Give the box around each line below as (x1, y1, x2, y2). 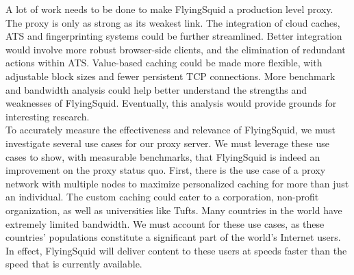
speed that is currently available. (5, 257, 142, 271)
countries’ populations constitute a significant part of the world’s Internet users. (5, 230, 341, 244)
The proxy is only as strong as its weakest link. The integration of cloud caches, (5, 15, 340, 29)
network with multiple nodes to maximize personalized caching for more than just (5, 176, 349, 190)
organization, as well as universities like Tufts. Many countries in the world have (5, 202, 342, 217)
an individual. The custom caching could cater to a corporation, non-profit (5, 189, 319, 204)
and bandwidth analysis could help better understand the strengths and (5, 82, 307, 96)
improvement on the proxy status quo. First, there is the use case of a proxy (5, 163, 326, 177)
